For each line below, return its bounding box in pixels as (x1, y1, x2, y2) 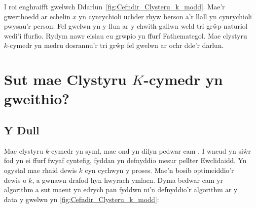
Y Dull (4, 122, 39, 137)
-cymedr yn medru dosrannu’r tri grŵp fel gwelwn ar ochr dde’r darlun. (7, 40, 224, 50)
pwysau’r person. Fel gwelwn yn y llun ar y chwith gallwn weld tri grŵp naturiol (4, 21, 248, 31)
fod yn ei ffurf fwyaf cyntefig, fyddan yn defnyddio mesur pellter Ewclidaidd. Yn (4, 155, 247, 166)
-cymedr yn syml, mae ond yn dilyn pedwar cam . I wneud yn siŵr (49, 145, 251, 156)
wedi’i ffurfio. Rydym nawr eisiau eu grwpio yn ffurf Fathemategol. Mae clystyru (4, 30, 247, 41)
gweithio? (4, 88, 70, 109)
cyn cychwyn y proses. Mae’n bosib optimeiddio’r (85, 165, 234, 175)
